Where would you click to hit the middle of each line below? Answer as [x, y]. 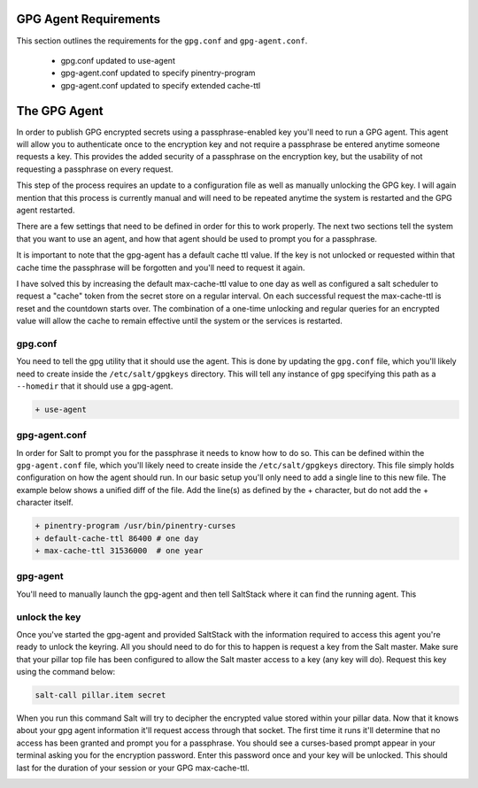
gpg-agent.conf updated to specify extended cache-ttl [161, 85]
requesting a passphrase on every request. [95, 169]
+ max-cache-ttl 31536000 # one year [119, 551]
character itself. [45, 502]
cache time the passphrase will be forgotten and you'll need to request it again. [161, 267]
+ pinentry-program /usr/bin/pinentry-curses [135, 526]
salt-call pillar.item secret [100, 695]
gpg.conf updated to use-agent [118, 60]
